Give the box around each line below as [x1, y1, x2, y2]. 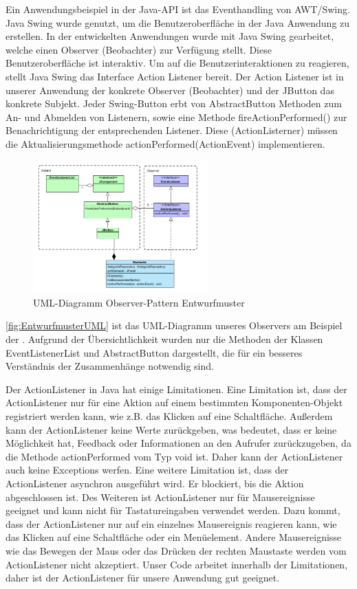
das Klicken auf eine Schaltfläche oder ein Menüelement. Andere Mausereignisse [6, 530, 342, 544]
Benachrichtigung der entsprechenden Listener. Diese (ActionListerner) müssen [6, 123, 338, 137]
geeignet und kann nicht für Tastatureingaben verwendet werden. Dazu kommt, [6, 503, 340, 518]
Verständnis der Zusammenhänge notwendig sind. [6, 359, 214, 373]
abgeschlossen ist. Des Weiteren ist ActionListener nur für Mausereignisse [6, 489, 315, 504]
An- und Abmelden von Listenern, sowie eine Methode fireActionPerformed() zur [6, 109, 347, 124]
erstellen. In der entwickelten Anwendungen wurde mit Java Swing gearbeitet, [6, 29, 334, 43]
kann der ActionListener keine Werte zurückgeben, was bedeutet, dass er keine [6, 422, 337, 436]
